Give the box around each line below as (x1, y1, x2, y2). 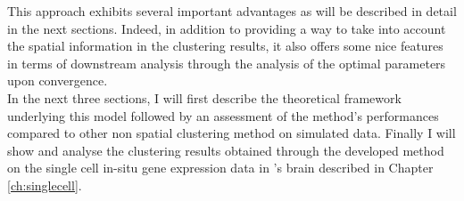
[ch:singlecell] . (7, 175, 82, 194)
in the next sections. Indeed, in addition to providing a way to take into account (7, 19, 446, 37)
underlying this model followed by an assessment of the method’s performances (7, 106, 439, 125)
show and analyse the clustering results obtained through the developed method (7, 141, 444, 159)
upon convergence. (7, 71, 108, 90)
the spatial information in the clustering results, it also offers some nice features (7, 36, 443, 55)
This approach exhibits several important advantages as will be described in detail (7, 2, 457, 20)
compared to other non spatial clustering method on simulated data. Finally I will (7, 124, 456, 142)
